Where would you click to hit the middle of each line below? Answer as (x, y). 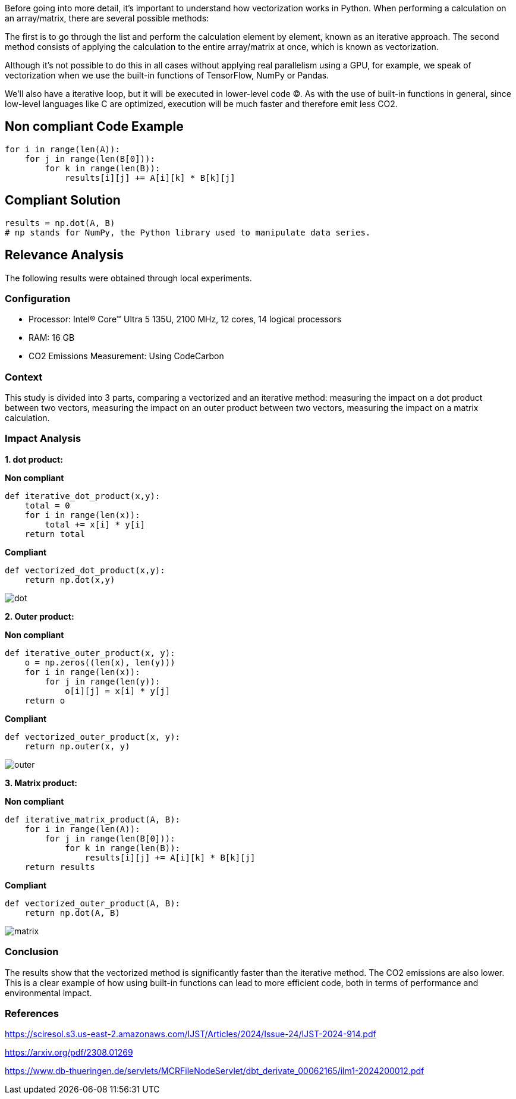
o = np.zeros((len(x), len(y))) (100, 662)
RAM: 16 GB (52, 338)
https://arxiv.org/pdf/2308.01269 (69, 1053)
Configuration (38, 298)
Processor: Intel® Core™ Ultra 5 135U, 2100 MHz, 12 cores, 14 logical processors (185, 319)
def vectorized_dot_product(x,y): (85, 570)
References (32, 1013)
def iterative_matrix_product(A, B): (93, 819)
